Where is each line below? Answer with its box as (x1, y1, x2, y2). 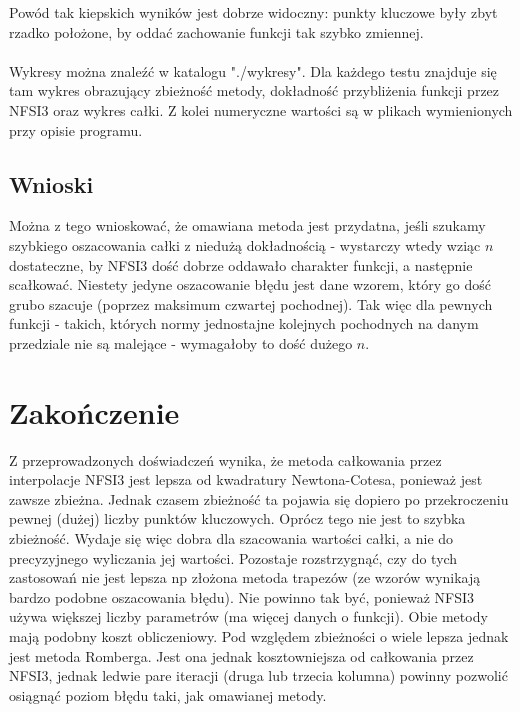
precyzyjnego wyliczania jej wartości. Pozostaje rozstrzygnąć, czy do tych (9, 547, 458, 568)
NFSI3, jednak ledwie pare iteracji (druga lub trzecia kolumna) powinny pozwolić (9, 665, 508, 686)
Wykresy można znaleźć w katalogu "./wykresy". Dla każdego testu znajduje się (9, 60, 497, 81)
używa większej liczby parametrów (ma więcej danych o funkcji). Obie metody (9, 606, 488, 627)
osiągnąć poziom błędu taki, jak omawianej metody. (9, 684, 327, 705)
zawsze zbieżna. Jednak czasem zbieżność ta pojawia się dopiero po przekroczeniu (9, 488, 509, 509)
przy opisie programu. (9, 119, 143, 140)
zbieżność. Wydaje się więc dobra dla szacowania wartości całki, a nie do (9, 528, 454, 549)
